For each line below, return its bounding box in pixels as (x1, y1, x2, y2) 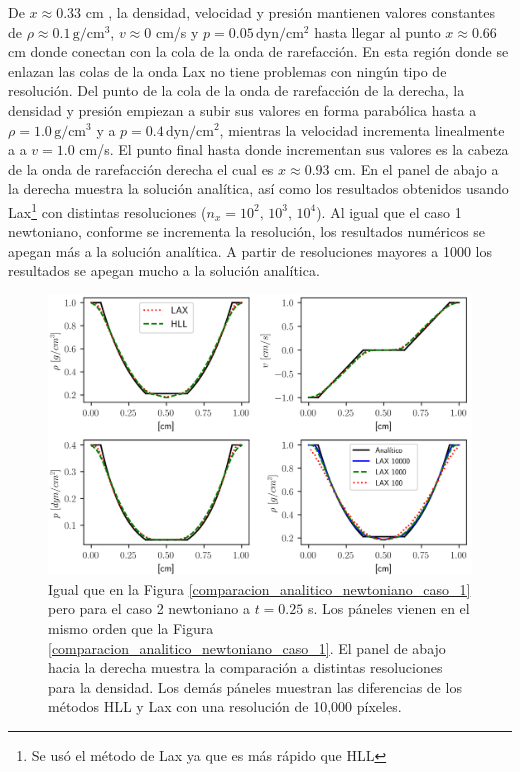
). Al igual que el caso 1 (316, 201, 462, 222)
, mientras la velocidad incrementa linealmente (219, 119, 505, 140)
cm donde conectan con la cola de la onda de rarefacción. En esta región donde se (8, 41, 509, 62)
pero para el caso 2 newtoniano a (48, 598, 250, 619)
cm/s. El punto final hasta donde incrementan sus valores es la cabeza (79, 139, 509, 160)
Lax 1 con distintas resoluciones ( (8, 198, 207, 222)
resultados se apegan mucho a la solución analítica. (8, 260, 320, 281)
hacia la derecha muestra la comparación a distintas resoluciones (48, 657, 443, 678)
